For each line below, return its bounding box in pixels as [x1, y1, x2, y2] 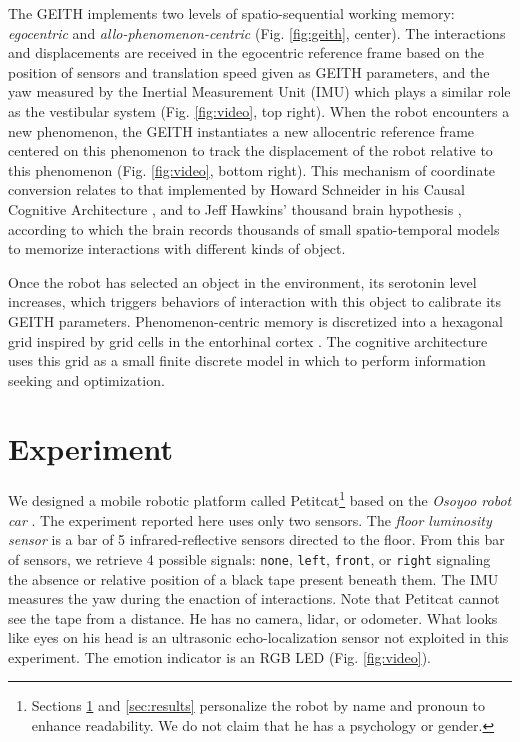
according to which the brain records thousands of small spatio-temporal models [8, 218, 500, 239]
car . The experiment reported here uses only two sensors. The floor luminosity [8, 509, 492, 530]
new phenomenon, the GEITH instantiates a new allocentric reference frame [8, 120, 475, 141]
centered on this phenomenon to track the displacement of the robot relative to [8, 140, 493, 161]
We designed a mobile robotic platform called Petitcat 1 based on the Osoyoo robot [8, 487, 512, 511]
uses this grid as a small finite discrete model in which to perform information [8, 350, 486, 371]
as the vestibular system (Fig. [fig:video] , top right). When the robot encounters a [8, 100, 510, 121]
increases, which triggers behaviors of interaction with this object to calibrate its [8, 291, 502, 312]
